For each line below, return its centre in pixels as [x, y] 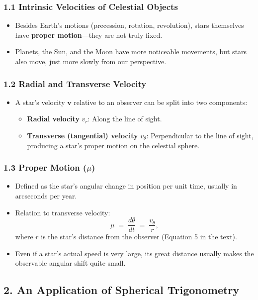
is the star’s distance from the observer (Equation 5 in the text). [139, 237]
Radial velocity [53, 119]
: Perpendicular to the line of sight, [200, 135]
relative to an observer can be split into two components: [161, 102]
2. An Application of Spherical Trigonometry [122, 290]
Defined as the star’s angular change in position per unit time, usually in [126, 186]
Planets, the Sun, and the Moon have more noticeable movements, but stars [131, 51]
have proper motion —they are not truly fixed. [89, 35]
